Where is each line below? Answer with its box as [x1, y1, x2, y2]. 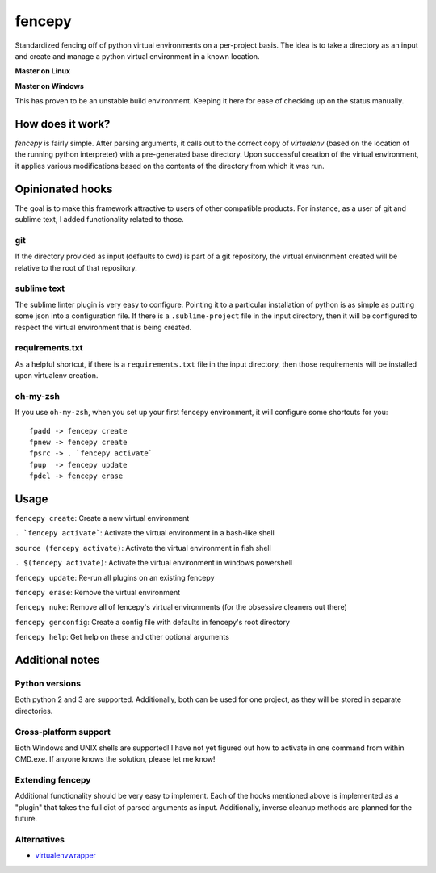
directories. [15, 706, 53, 716]
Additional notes [15, 653, 100, 667]
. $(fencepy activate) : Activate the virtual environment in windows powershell [15, 558, 293, 568]
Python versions [15, 678, 81, 689]
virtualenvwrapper [35, 850, 97, 860]
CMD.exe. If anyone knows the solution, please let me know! [15, 754, 216, 764]
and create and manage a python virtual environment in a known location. [15, 51, 260, 61]
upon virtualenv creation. [15, 371, 99, 380]
